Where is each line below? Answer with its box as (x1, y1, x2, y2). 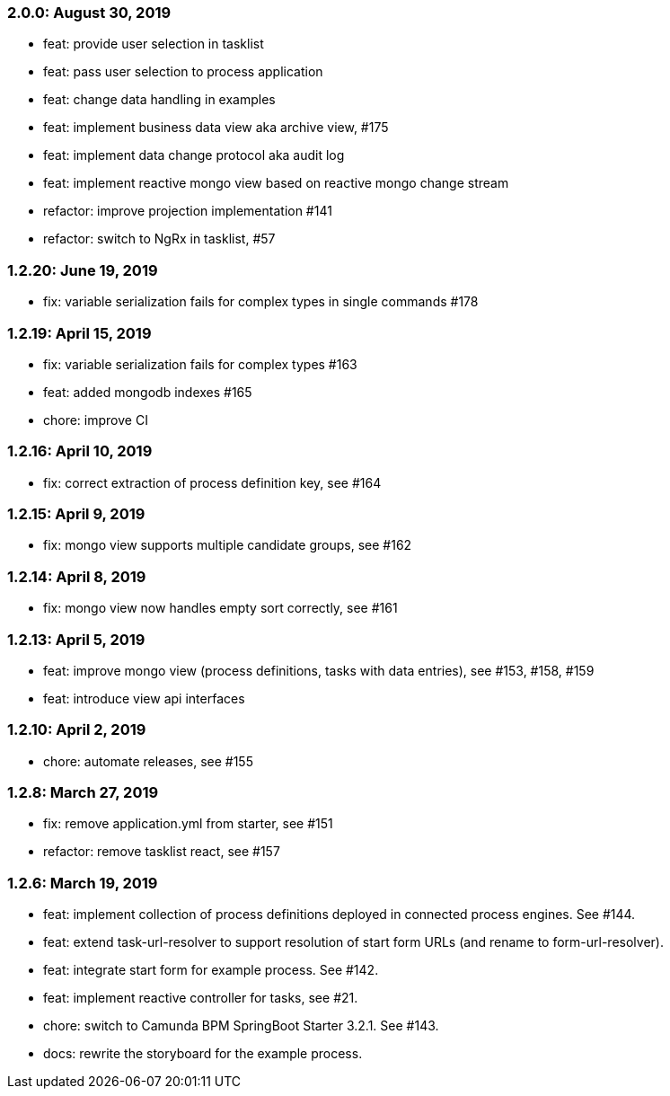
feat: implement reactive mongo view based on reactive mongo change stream (43, 175, 509, 191)
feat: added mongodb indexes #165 (43, 384, 252, 400)
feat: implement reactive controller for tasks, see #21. (43, 990, 358, 1006)
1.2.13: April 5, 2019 (7, 630, 145, 649)
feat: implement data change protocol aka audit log (43, 147, 345, 164)
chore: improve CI (43, 411, 148, 428)
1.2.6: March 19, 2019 (7, 873, 158, 892)
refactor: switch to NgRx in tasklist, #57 (43, 231, 276, 247)
